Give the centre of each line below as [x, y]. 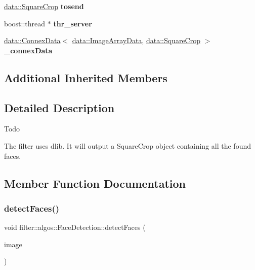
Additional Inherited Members [86, 77]
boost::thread [25, 23]
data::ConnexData [32, 40]
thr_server [73, 23]
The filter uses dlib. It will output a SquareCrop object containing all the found [127, 145]
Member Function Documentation [95, 183]
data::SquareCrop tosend [44, 6]
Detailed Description [59, 107]
